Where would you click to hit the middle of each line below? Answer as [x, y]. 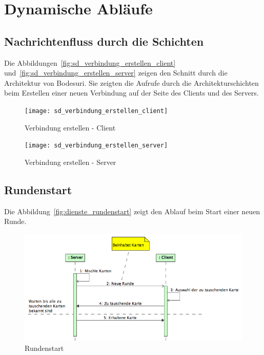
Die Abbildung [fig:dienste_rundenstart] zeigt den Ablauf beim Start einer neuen [132, 211]
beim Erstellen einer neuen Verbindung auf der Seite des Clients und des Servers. [131, 93]
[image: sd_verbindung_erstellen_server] [96, 146]
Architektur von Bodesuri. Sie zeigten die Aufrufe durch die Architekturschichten [131, 82]
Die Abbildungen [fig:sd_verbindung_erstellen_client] [90, 62]
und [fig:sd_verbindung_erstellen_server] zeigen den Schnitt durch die [116, 73]
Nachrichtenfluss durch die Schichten [104, 41]
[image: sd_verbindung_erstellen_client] [96, 111]
